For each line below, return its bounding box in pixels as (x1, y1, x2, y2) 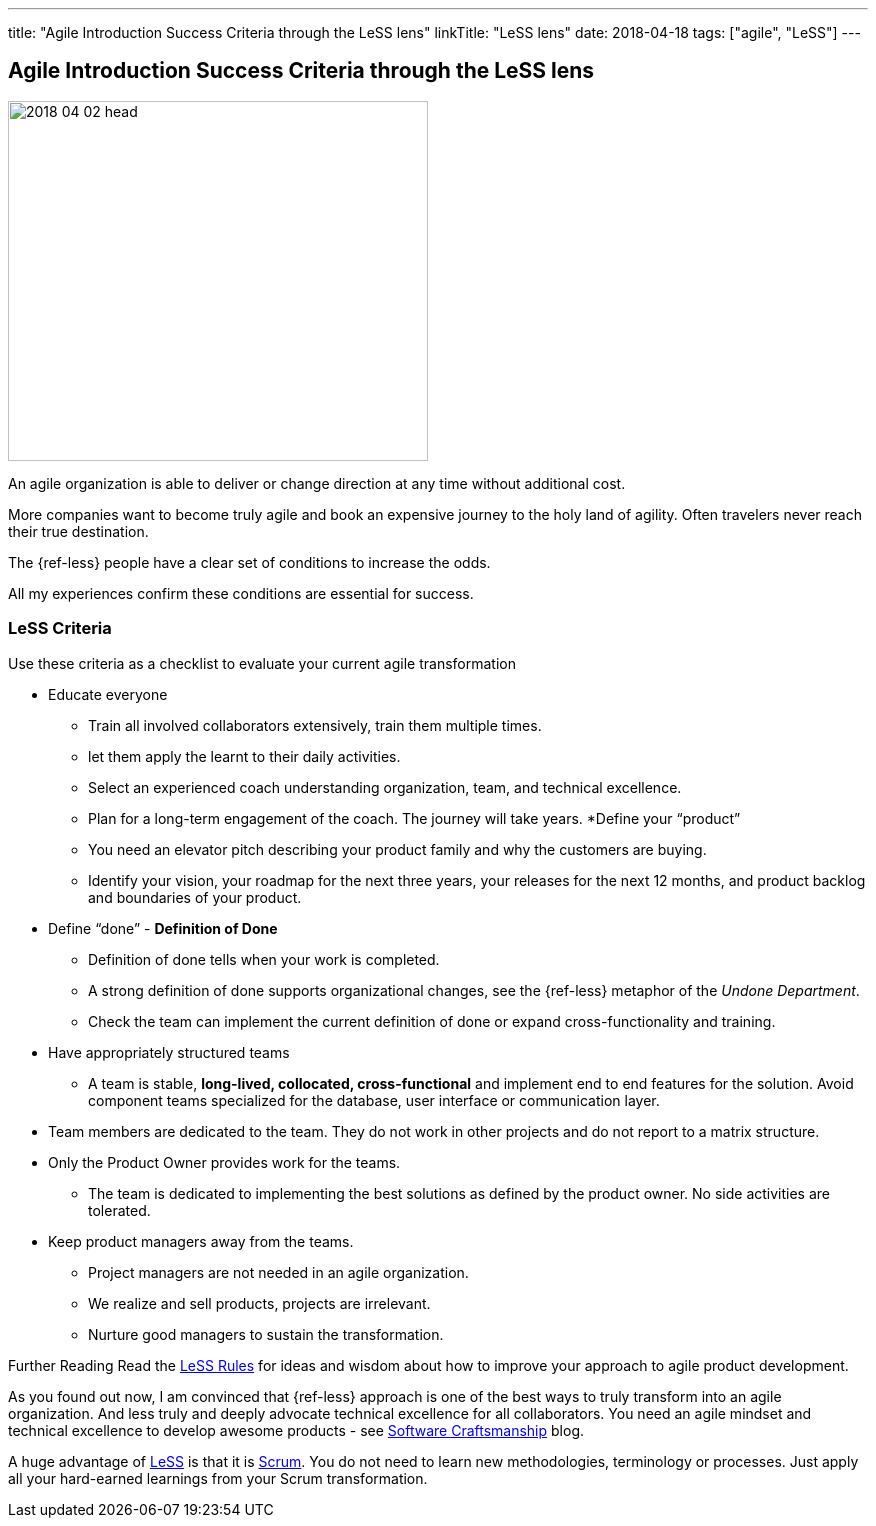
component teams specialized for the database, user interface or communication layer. (88, 1091, 660, 1109)
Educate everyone (48, 685, 168, 703)
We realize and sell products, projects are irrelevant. (88, 1294, 431, 1312)
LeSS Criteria (8, 618, 112, 639)
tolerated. (88, 1201, 151, 1219)
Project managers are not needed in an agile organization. (88, 1263, 469, 1281)
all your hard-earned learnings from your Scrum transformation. (8, 1469, 428, 1487)
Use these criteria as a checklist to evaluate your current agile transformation (8, 654, 516, 672)
